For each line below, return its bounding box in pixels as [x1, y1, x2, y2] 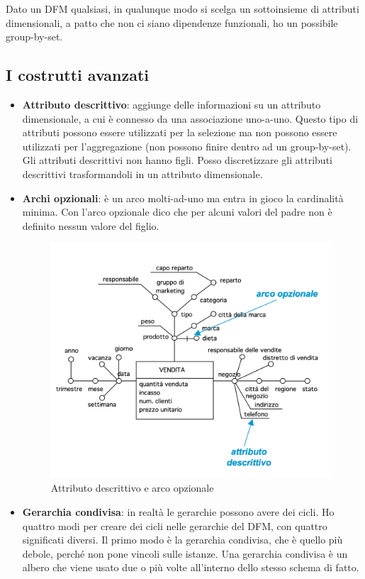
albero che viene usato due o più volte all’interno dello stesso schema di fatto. [22, 560, 359, 575]
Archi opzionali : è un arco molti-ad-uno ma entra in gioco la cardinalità [22, 190, 344, 205]
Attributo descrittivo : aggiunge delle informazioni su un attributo [22, 96, 321, 111]
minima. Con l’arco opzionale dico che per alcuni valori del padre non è [22, 204, 332, 219]
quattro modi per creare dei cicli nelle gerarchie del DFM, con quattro [22, 518, 327, 533]
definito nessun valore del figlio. [22, 218, 159, 233]
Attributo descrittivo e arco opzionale [50, 480, 214, 495]
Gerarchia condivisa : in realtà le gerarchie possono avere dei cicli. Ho [22, 504, 335, 519]
